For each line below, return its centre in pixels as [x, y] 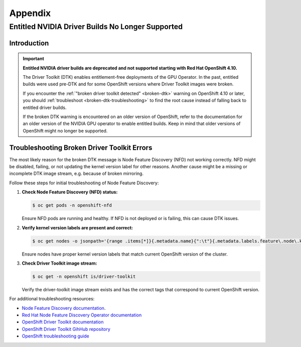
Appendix [30, 13]
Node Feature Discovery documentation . [64, 308]
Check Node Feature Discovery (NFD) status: [70, 192]
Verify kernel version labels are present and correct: [77, 227]
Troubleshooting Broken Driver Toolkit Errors [81, 147]
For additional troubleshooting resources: [52, 299]
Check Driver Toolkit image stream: [59, 263]
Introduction [29, 43]
